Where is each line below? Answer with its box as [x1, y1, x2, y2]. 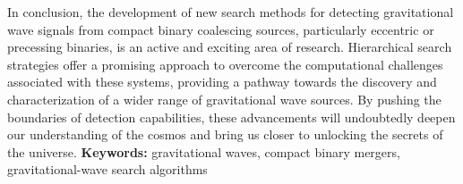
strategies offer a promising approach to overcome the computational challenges [7, 54, 443, 73]
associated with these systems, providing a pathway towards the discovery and [7, 72, 437, 91]
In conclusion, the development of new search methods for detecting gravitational [7, 3, 454, 21]
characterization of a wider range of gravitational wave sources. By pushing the [7, 89, 442, 108]
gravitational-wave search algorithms [7, 160, 208, 179]
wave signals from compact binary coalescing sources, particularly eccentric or [7, 20, 434, 38]
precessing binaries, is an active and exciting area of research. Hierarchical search [7, 38, 452, 56]
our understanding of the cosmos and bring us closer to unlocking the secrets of [7, 125, 443, 144]
